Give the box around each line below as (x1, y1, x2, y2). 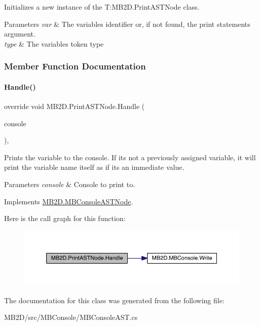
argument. (4, 28, 35, 39)
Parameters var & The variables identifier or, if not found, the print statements (4, 18, 250, 29)
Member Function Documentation (4, 60, 146, 73)
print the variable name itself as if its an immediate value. (4, 162, 184, 172)
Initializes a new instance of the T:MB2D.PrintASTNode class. (4, 2, 200, 12)
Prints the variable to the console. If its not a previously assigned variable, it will (4, 152, 256, 162)
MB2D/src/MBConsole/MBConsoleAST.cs (4, 312, 138, 322)
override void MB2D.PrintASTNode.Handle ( (4, 101, 145, 112)
